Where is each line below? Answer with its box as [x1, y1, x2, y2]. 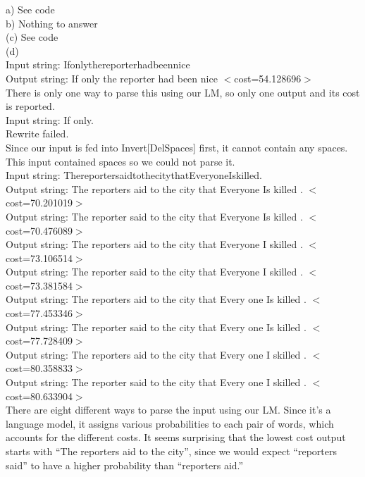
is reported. [6, 99, 55, 113]
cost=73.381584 [6, 278, 73, 292]
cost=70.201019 [6, 195, 73, 210]
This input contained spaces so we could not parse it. [6, 154, 235, 168]
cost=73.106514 [6, 250, 73, 265]
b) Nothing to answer [6, 16, 98, 30]
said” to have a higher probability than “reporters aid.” [6, 457, 244, 472]
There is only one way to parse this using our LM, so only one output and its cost [6, 85, 360, 99]
